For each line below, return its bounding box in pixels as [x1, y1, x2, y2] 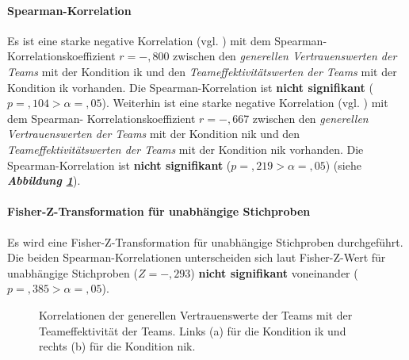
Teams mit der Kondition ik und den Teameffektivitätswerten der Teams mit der [7, 63, 397, 79]
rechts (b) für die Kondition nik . [39, 338, 196, 354]
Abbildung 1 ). [7, 172, 81, 189]
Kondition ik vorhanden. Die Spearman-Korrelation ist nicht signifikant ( [7, 79, 373, 95]
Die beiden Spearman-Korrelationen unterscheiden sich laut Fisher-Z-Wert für [7, 249, 386, 266]
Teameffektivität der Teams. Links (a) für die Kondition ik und [39, 322, 346, 339]
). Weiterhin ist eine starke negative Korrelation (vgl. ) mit [101, 94, 388, 111]
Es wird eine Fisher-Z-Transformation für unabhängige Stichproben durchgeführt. [7, 233, 403, 250]
